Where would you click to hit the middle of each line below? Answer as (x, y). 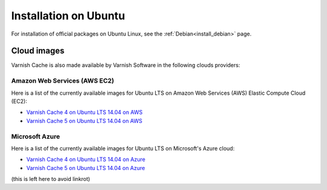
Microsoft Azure (36, 136)
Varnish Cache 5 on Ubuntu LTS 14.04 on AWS (84, 121)
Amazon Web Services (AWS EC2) (63, 81)
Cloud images (38, 51)
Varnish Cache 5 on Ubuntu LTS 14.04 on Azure (86, 168)
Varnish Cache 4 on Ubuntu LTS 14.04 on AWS (84, 112)
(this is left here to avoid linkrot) (51, 179)
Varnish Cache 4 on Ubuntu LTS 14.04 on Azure (86, 159)
